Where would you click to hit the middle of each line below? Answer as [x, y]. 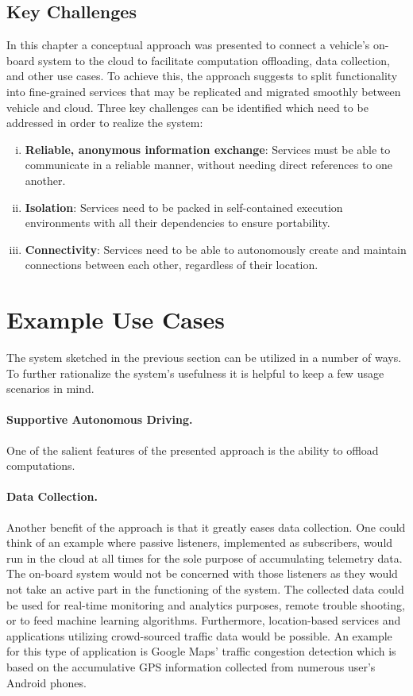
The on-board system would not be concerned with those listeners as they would [202, 573]
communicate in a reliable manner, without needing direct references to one [209, 165]
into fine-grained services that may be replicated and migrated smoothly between [204, 91]
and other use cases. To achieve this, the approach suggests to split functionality [202, 76]
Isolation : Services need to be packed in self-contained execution [184, 207]
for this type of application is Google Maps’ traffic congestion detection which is [201, 651]
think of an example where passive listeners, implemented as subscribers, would [200, 542]
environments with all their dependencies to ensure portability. [178, 223]
